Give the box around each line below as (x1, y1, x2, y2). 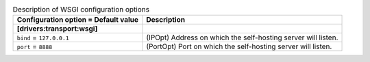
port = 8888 (16, 42, 53, 51)
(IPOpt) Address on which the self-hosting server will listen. (146, 33, 338, 42)
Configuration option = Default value (16, 15, 139, 25)
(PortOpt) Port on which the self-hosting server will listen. (146, 42, 332, 51)
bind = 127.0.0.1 (16, 33, 70, 42)
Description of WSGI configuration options (12, 5, 150, 14)
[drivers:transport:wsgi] (16, 24, 98, 33)
